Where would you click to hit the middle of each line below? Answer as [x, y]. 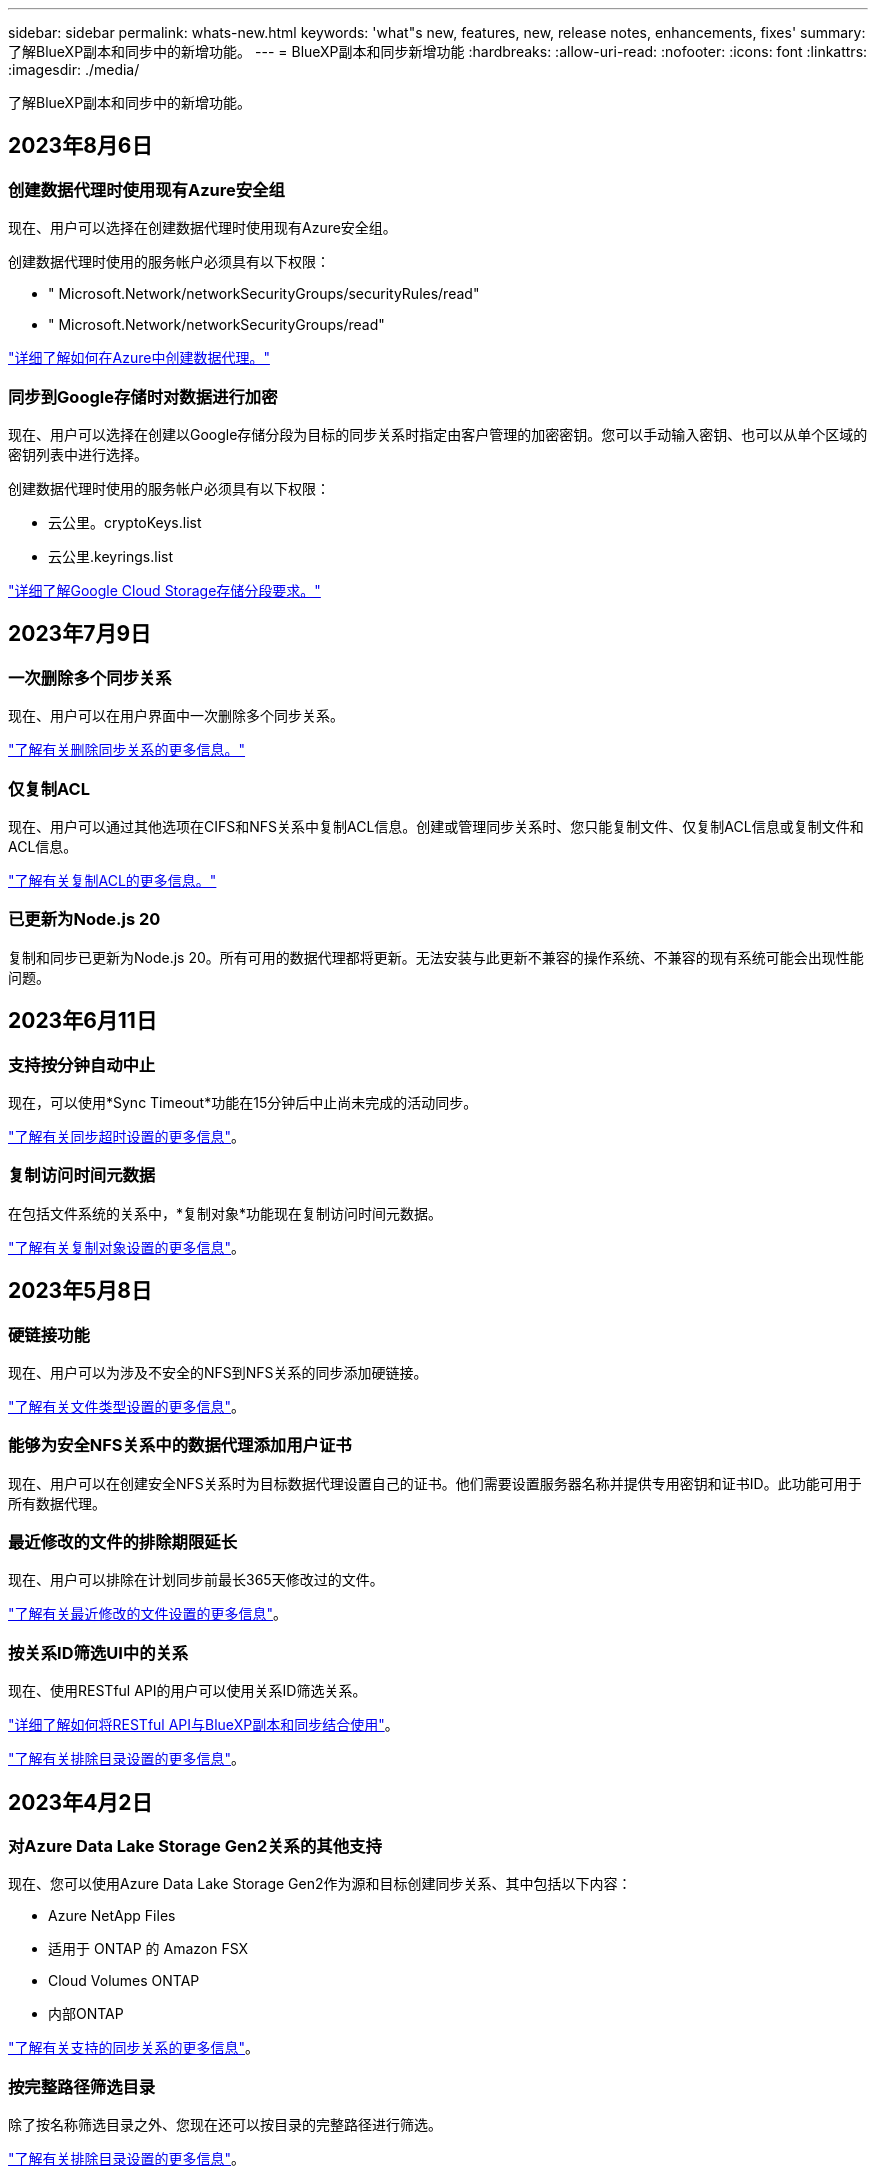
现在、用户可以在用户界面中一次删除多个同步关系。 [176, 716]
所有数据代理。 [57, 1503]
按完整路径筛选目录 [82, 2086]
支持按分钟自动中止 [82, 1064]
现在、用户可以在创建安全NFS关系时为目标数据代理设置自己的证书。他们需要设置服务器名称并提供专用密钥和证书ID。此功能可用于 [435, 1483]
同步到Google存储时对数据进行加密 [143, 396]
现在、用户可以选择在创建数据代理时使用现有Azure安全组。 [202, 228]
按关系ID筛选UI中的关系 [98, 1652]
